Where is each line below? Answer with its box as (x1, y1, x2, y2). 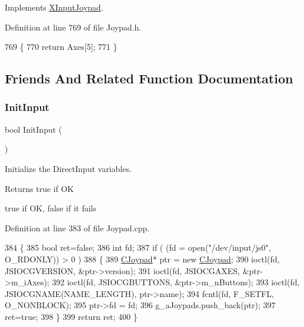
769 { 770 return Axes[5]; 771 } (5, 41, 118, 53)
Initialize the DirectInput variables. (5, 162, 132, 174)
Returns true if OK (5, 182, 74, 194)
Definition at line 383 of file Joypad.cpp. (5, 221, 150, 234)
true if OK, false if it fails (5, 202, 96, 214)
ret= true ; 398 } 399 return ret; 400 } (5, 310, 138, 322)
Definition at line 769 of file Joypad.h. (5, 21, 142, 33)
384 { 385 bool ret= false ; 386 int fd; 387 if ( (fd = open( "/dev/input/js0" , (5, 241, 271, 254)
